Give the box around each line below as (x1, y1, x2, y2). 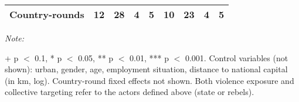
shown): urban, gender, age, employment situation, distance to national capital (5, 63, 288, 75)
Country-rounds (9, 8, 84, 21)
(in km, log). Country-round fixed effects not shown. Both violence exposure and (5, 74, 294, 86)
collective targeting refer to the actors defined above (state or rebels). (5, 86, 254, 98)
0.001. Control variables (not (185, 51, 288, 64)
